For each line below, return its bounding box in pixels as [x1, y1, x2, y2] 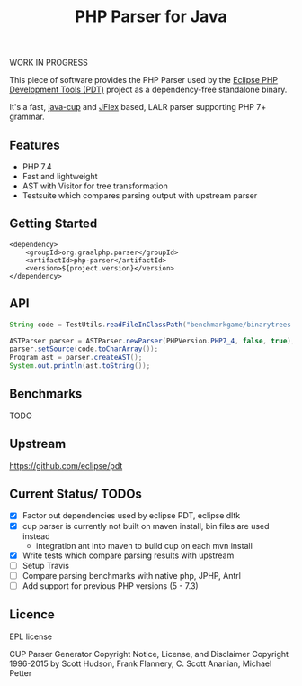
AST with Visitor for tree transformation [22, 180, 168, 191]
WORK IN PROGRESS [9, 57, 88, 69]
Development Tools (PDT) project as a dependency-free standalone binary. [9, 84, 288, 96]
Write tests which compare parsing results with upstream [22, 550, 235, 561]
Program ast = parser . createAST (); [9, 353, 143, 362]
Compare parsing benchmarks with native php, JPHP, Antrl [22, 570, 241, 581]
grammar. [9, 111, 45, 123]
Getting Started [9, 216, 98, 232]
